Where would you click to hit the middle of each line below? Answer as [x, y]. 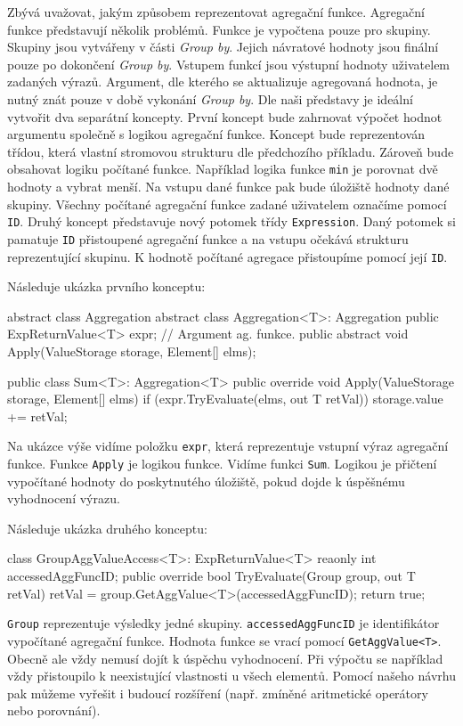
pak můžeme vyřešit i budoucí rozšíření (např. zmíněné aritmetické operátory [218, 693]
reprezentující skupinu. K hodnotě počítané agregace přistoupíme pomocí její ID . [227, 256]
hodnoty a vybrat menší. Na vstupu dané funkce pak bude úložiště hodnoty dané [228, 186]
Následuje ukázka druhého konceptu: [107, 528]
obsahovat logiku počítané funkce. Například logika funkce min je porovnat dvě [223, 169]
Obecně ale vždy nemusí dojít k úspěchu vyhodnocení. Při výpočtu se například [225, 658]
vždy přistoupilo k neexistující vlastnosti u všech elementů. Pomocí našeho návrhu [231, 676]
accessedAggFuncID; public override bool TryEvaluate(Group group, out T [211, 575]
